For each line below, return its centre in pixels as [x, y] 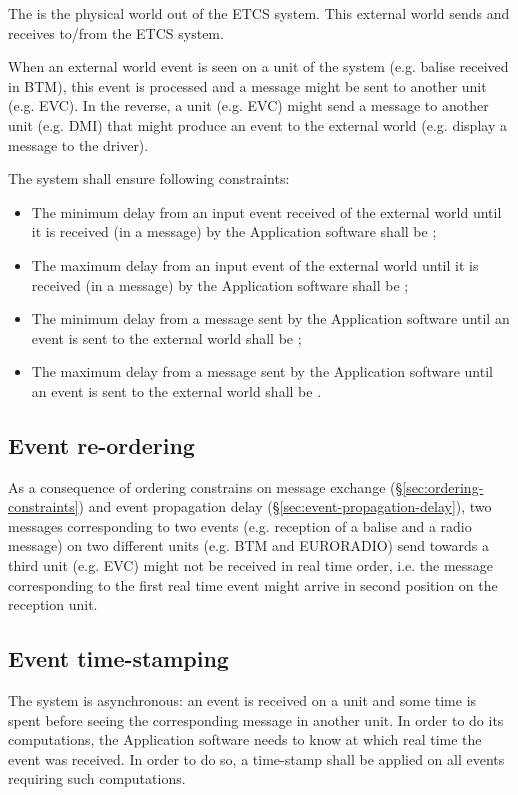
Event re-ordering [101, 444]
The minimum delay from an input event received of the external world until [266, 211]
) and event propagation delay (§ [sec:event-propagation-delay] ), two [285, 506]
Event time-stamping [118, 658]
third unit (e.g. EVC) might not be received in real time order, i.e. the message [251, 565]
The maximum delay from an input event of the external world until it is [255, 264]
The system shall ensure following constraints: [149, 178]
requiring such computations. [97, 778]
